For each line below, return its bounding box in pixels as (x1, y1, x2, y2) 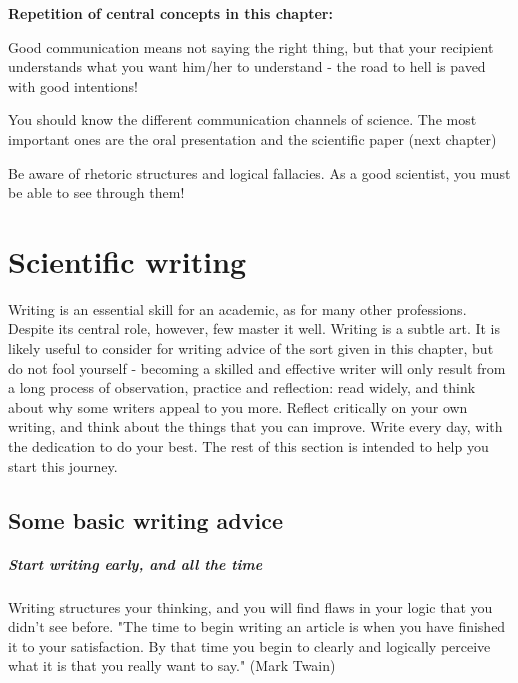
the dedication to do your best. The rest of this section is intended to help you (8, 436, 489, 457)
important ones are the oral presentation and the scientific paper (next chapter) (8, 128, 497, 149)
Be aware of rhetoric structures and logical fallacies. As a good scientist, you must (8, 162, 511, 183)
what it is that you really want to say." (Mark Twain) (8, 655, 336, 676)
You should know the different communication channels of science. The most (8, 109, 477, 130)
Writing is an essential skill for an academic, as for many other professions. (8, 298, 467, 319)
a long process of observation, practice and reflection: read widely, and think (8, 377, 476, 398)
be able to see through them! (8, 182, 185, 203)
